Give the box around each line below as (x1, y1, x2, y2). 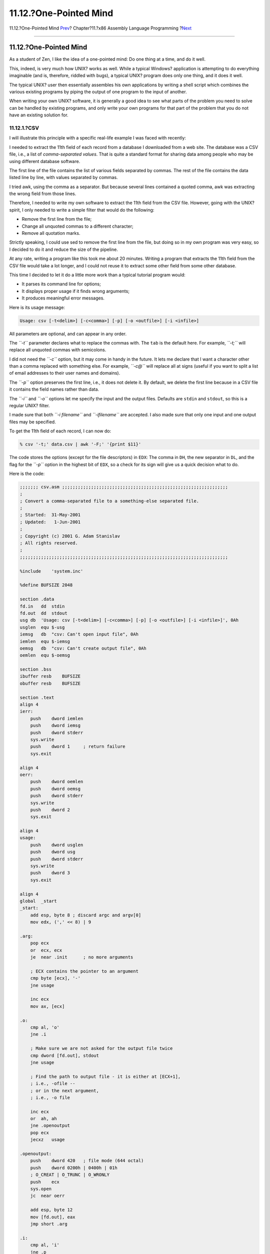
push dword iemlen (30, 715, 83, 721)
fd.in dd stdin (19, 603, 65, 609)
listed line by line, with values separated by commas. (9, 175, 118, 181)
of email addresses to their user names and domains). (9, 370, 120, 376)
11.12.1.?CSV (9, 124, 39, 131)
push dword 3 (30, 870, 70, 876)
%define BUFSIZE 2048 (19, 582, 73, 588)
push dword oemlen (30, 779, 83, 785)
